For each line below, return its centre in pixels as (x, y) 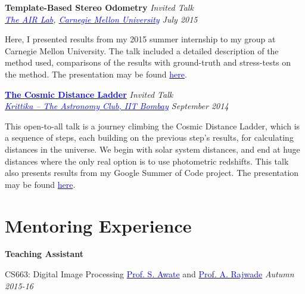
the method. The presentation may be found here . (96, 74)
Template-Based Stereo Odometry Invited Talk (99, 7)
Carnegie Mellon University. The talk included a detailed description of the (142, 50)
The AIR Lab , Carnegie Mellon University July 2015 (101, 19)
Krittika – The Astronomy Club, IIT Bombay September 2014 (117, 106)
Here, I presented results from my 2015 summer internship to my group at (140, 39)
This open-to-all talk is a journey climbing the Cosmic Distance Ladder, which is (152, 126)
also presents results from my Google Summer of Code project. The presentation (152, 173)
